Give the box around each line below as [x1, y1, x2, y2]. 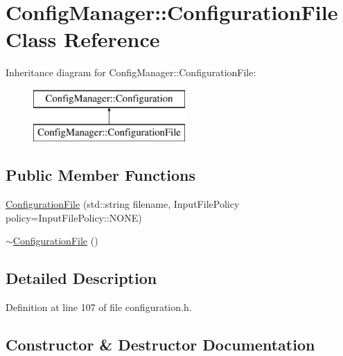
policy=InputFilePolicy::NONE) [6, 210, 142, 224]
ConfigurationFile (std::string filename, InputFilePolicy [6, 197, 240, 211]
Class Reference [6, 25, 160, 53]
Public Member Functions [6, 164, 195, 186]
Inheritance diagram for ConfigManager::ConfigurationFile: [6, 65, 256, 80]
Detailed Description [6, 267, 157, 289]
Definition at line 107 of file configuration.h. [6, 300, 192, 314]
